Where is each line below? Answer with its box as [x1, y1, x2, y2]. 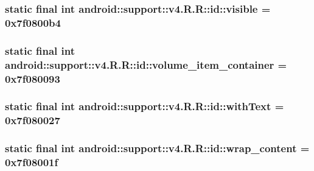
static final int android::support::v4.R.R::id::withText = [5, 99, 284, 114]
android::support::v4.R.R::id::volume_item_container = [5, 57, 287, 72]
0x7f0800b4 [5, 15, 61, 30]
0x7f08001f [5, 155, 58, 170]
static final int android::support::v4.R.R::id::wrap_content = [5, 141, 310, 156]
